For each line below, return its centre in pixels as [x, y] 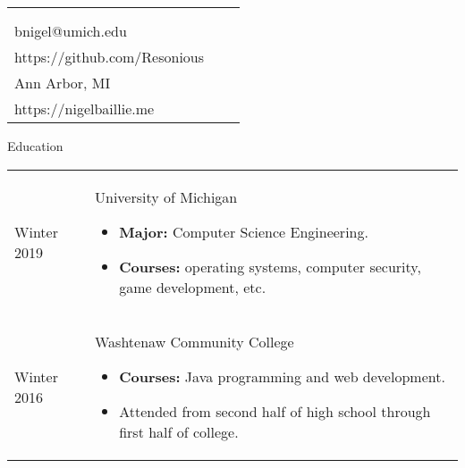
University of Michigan [166, 196]
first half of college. [179, 431]
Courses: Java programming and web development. [282, 376]
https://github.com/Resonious [110, 57]
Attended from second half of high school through [275, 411]
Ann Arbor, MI [63, 83]
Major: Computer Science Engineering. [244, 231]
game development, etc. [193, 287]
